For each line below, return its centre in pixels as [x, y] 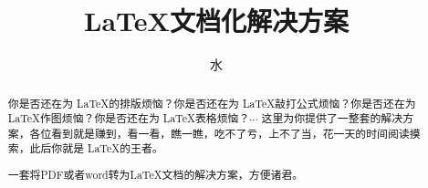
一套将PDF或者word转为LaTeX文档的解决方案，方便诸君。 [156, 175]
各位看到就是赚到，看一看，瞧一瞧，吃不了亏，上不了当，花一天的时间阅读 [219, 133]
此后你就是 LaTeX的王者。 [96, 148]
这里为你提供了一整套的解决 [332, 118]
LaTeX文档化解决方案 [216, 21]
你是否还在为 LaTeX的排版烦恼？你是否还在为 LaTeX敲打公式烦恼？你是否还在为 [212, 103]
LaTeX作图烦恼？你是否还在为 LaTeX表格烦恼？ [129, 118]
